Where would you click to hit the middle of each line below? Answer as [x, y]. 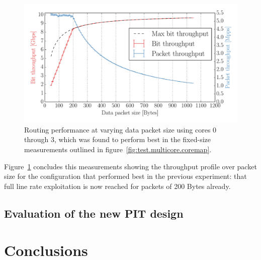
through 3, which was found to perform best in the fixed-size [117, 139]
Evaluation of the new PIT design [94, 213]
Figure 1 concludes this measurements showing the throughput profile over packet [130, 166]
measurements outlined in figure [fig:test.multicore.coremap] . [118, 149]
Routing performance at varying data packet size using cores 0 [120, 129]
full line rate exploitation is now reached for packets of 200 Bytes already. [117, 186]
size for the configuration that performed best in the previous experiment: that [125, 176]
